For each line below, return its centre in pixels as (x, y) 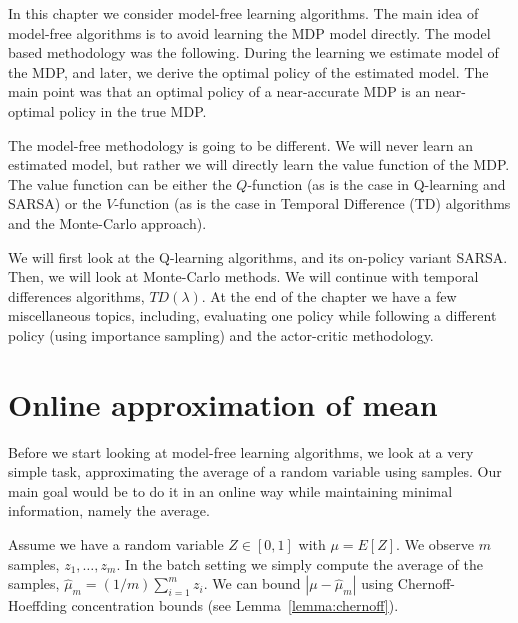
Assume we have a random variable (116, 544)
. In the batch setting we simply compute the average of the (299, 563)
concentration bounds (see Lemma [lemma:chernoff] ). (235, 605)
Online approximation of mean (223, 403)
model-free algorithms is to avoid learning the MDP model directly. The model (249, 32)
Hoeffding (37, 605)
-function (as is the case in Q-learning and (376, 183)
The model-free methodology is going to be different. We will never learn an (240, 144)
